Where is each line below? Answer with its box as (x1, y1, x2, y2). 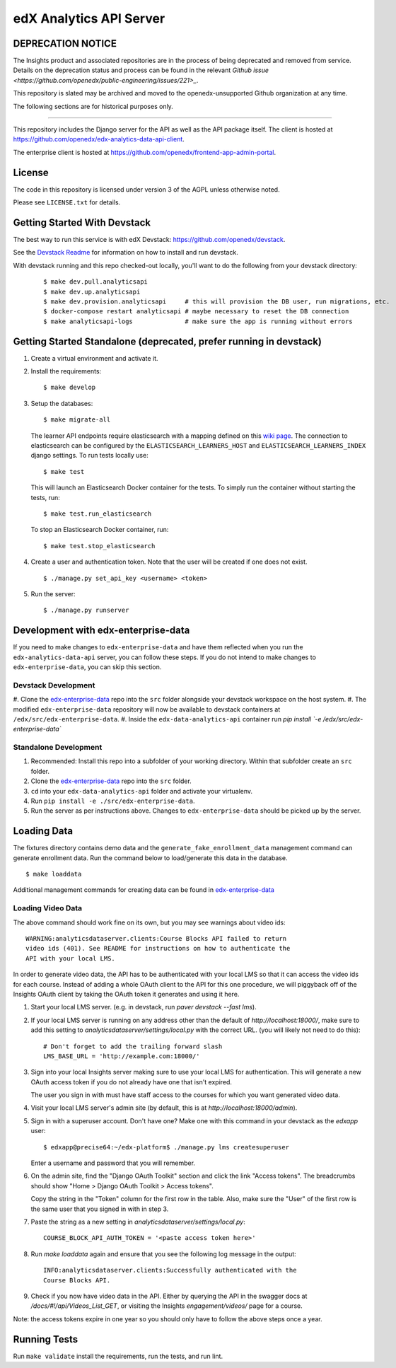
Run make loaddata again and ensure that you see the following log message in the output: (30, 1249, 296, 1258)
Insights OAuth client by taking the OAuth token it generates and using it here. (13, 990, 240, 998)
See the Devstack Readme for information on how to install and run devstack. (13, 248, 238, 257)
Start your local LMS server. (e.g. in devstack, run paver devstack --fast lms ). (30, 1003, 257, 1011)
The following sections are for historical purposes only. (13, 102, 173, 110)
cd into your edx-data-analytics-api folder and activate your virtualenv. (30, 787, 253, 795)
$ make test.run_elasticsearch (43, 509, 152, 518)
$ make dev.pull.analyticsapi (43, 278, 148, 286)
